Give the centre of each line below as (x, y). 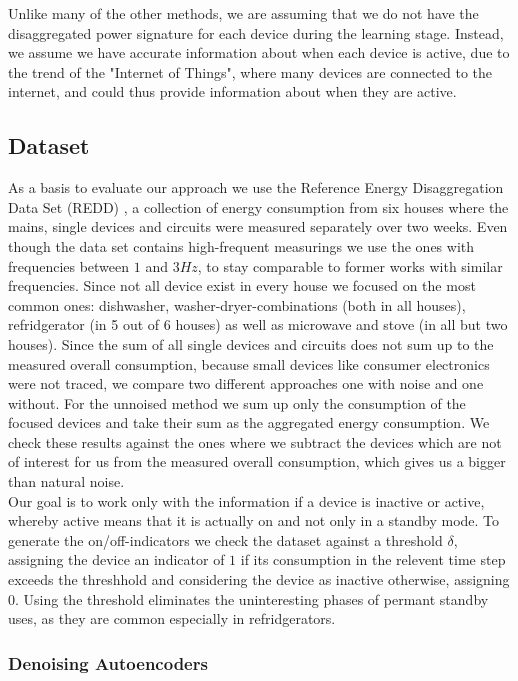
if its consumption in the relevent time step (373, 559)
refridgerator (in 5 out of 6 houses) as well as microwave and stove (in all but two (258, 324)
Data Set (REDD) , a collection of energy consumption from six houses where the (258, 206)
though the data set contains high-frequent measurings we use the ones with (241, 245)
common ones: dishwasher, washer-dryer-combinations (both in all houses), (237, 304)
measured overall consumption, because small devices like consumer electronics (249, 363)
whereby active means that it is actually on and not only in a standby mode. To (254, 520)
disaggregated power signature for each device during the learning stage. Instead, (256, 32)
